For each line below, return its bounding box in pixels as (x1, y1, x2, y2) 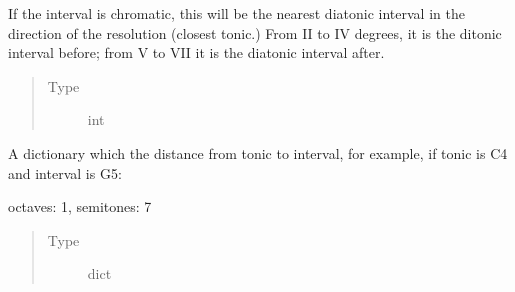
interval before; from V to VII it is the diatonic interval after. (8, 42, 385, 63)
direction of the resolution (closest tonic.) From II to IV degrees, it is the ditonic (8, 22, 502, 43)
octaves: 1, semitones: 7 (8, 196, 152, 217)
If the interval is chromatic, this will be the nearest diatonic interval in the (8, 3, 465, 23)
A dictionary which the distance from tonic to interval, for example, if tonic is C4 (8, 142, 508, 163)
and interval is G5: (8, 162, 122, 183)
